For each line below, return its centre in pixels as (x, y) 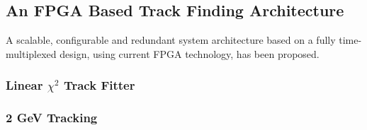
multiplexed (31, 53)
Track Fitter (99, 85)
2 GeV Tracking (52, 118)
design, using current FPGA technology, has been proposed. (190, 53)
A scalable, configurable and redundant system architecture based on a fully (171, 40)
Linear (24, 85)
